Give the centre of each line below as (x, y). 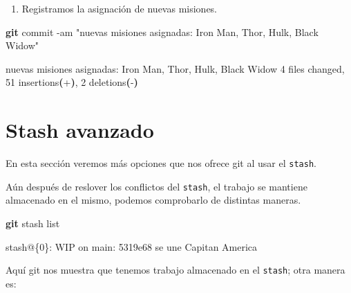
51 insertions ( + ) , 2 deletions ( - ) (72, 82)
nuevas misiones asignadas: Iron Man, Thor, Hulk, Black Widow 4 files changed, (175, 68)
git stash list (33, 223)
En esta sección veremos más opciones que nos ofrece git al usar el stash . (161, 163)
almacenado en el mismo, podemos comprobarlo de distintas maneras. (153, 200)
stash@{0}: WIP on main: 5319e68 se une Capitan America (132, 246)
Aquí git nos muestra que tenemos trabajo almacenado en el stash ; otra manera (175, 270)
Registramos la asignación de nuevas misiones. (120, 8)
